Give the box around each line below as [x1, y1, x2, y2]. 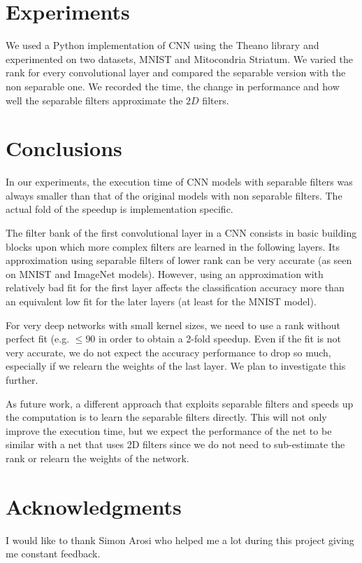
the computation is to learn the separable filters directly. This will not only [6, 410, 327, 424]
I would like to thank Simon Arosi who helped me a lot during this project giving [6, 532, 354, 547]
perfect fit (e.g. [6, 331, 70, 346]
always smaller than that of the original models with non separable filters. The [6, 188, 342, 202]
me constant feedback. [6, 546, 101, 561]
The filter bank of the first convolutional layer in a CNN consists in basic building [6, 225, 357, 239]
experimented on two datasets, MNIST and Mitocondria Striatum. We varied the [6, 51, 353, 66]
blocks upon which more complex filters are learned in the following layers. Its [6, 239, 340, 253]
